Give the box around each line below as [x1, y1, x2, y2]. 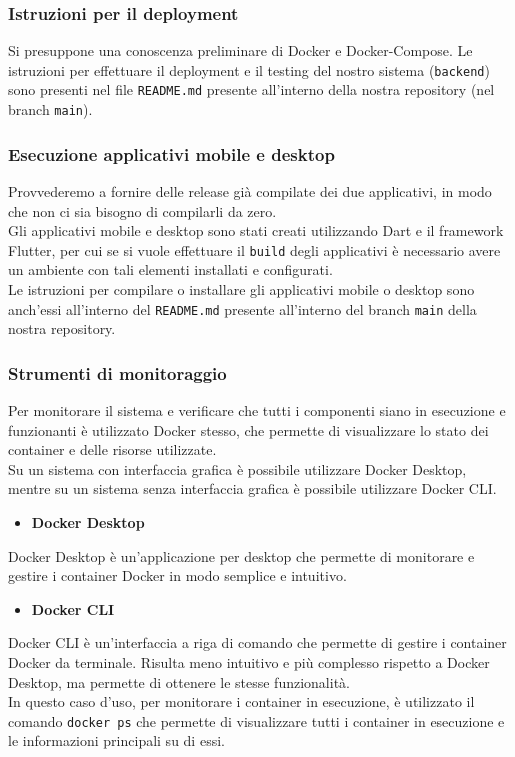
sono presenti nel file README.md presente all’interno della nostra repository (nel [8, 79, 495, 100]
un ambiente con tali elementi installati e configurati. [8, 259, 333, 280]
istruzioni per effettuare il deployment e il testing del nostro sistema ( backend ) [8, 59, 490, 80]
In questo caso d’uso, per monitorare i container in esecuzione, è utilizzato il [8, 691, 475, 712]
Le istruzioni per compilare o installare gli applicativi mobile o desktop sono [8, 279, 475, 300]
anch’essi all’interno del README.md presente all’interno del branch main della [8, 298, 477, 319]
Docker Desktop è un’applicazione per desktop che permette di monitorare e [8, 545, 475, 566]
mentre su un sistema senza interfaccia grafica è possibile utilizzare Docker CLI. [8, 478, 497, 499]
